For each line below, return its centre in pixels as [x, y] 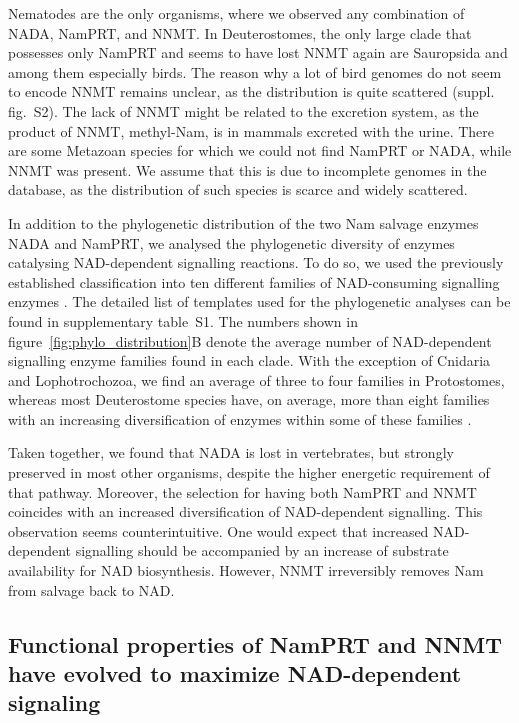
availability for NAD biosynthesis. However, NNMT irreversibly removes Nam [246, 570]
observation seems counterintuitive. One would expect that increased [218, 530]
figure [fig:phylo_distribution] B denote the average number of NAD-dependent [250, 340]
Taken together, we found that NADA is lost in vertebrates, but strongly [231, 452]
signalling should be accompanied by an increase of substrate [262, 550]
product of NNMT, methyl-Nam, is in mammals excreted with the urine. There [251, 130]
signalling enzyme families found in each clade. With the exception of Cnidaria [249, 360]
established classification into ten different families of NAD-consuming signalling [254, 281]
